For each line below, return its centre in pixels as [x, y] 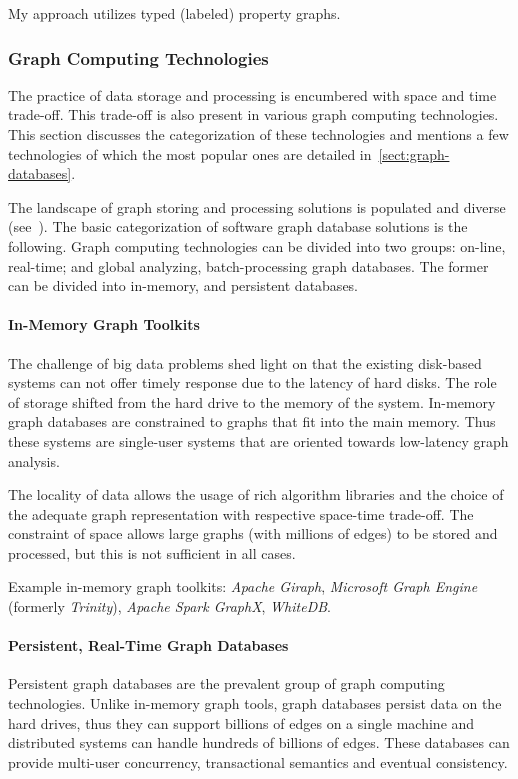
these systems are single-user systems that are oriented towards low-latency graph [258, 440]
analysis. [34, 460]
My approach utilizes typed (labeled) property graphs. [174, 13]
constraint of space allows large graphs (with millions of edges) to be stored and [253, 533]
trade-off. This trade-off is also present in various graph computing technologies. [253, 114]
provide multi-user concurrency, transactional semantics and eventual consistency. [258, 761]
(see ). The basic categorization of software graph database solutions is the [238, 226]
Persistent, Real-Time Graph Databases [148, 645]
